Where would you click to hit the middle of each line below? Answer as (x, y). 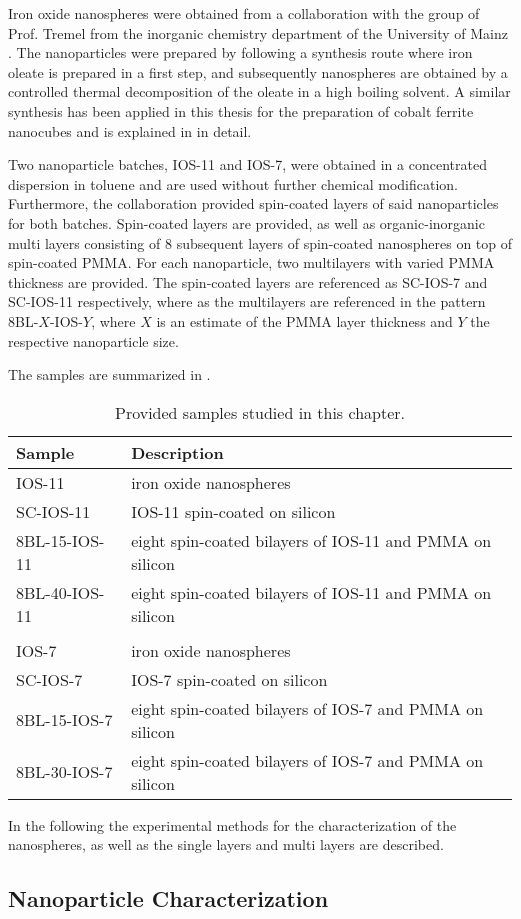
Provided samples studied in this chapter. (260, 412)
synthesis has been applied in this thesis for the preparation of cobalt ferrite (241, 110)
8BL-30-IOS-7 (64, 772)
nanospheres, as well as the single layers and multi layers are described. (226, 844)
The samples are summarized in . (109, 374)
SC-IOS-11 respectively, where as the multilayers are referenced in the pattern (247, 301)
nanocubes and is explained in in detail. (130, 130)
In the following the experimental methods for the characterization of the (232, 824)
